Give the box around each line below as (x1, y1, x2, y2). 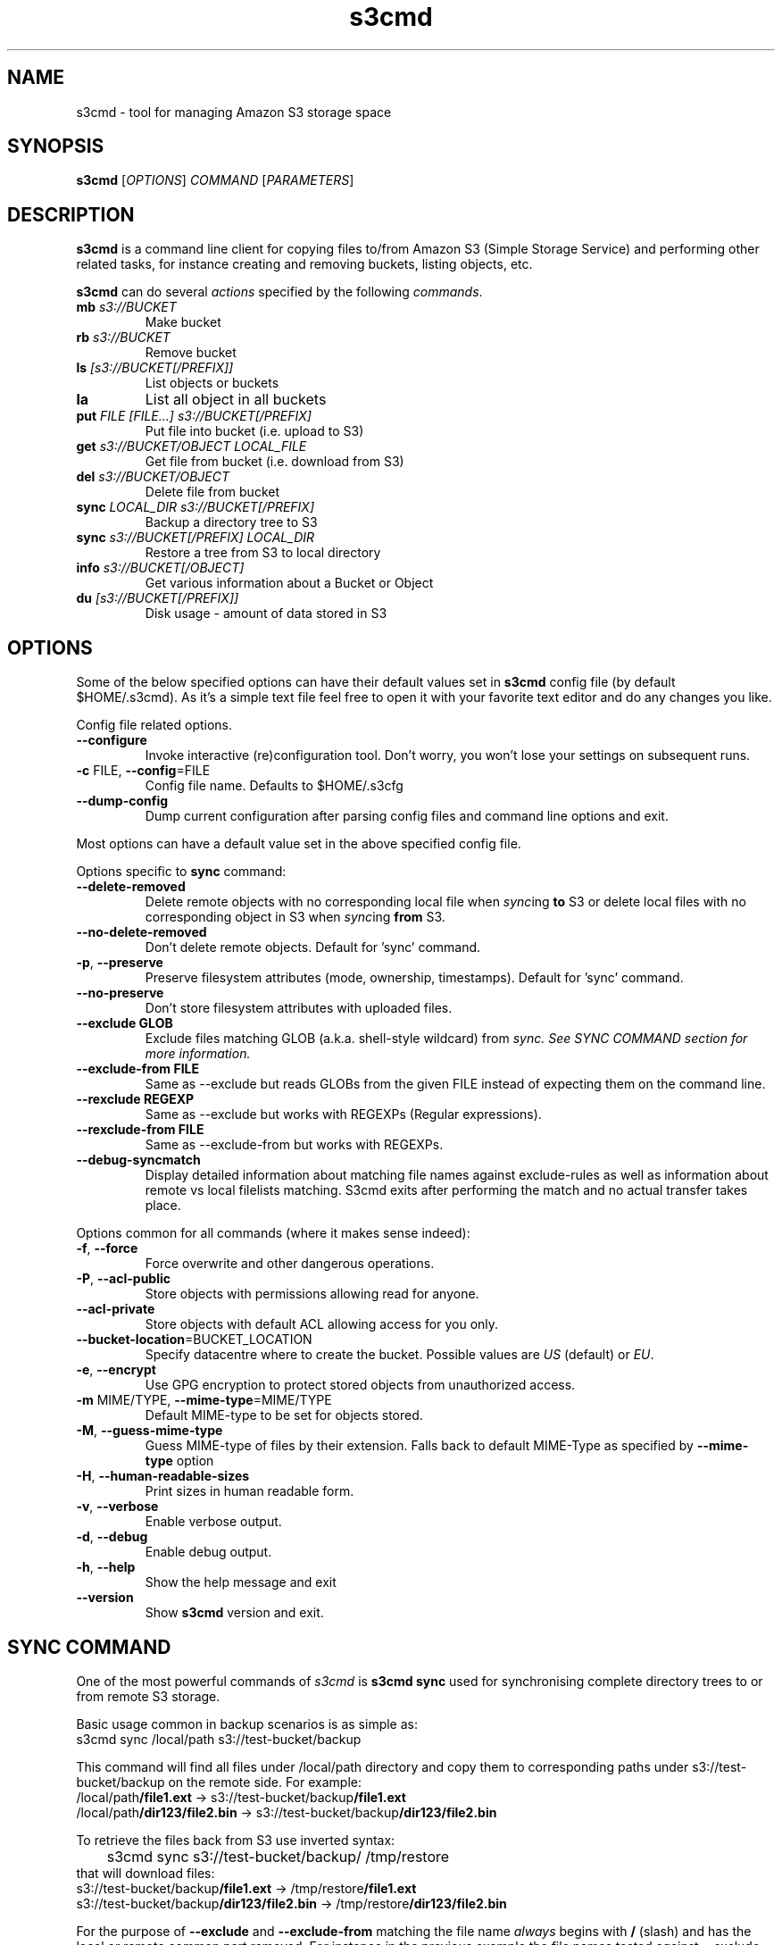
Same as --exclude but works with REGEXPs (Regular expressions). (145, 1106, 542, 1123)
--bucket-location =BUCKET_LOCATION (76, 1331, 312, 1348)
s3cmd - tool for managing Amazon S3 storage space (76, 104, 392, 120)
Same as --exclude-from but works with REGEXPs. (145, 1137, 444, 1153)
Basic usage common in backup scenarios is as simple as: (76, 1715, 419, 1732)
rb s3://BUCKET (76, 330, 171, 346)
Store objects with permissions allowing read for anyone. (145, 1286, 479, 1302)
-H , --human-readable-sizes (76, 1468, 250, 1484)
